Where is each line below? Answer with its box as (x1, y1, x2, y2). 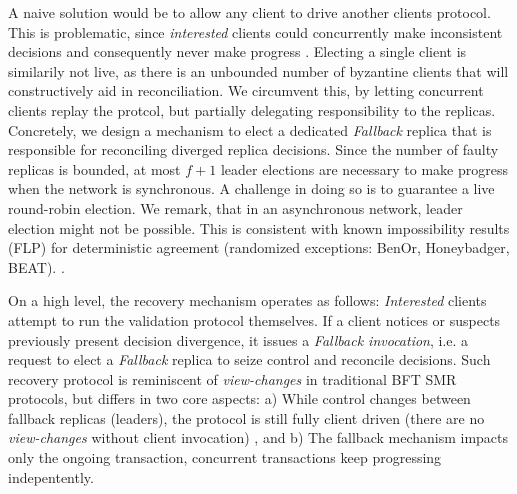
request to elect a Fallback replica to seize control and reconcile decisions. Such (8, 349, 491, 370)
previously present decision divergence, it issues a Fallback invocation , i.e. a (8, 329, 469, 350)
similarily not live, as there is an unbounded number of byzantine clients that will (8, 60, 509, 81)
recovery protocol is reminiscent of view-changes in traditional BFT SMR (8, 368, 457, 389)
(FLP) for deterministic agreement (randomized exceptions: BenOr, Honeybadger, (8, 237, 510, 258)
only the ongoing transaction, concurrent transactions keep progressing (8, 447, 442, 468)
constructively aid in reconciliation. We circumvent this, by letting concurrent (8, 80, 484, 101)
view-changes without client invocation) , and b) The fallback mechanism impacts (8, 427, 509, 448)
